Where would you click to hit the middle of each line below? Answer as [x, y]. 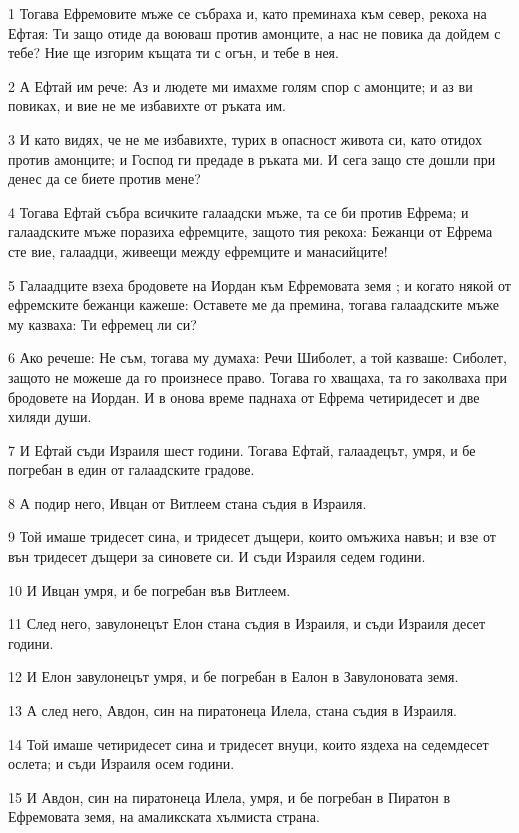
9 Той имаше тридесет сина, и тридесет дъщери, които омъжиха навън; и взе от [252, 536]
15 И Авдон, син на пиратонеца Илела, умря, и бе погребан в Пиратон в [229, 796]
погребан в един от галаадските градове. [131, 469]
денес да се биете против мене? [104, 178]
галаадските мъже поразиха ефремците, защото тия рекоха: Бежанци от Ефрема [250, 231]
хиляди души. [50, 416]
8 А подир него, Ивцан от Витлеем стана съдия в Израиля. [187, 502]
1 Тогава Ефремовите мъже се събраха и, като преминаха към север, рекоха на [247, 13]
